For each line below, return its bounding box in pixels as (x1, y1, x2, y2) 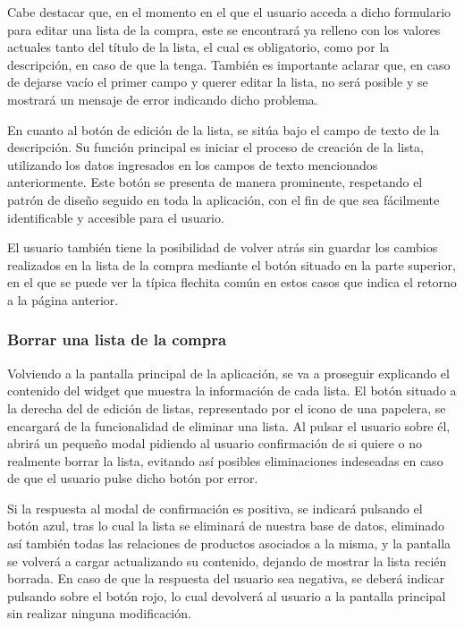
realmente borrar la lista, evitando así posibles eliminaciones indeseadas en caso (7, 451, 443, 470)
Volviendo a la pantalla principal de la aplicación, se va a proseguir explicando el (7, 363, 450, 382)
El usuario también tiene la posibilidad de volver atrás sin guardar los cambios (7, 238, 438, 257)
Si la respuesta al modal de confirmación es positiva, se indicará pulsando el (7, 498, 423, 517)
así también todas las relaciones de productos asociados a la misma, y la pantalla (7, 534, 451, 553)
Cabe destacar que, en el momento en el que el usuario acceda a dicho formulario (7, 3, 451, 21)
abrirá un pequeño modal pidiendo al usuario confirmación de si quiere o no (7, 434, 422, 453)
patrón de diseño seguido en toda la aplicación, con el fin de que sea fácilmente (7, 190, 440, 208)
